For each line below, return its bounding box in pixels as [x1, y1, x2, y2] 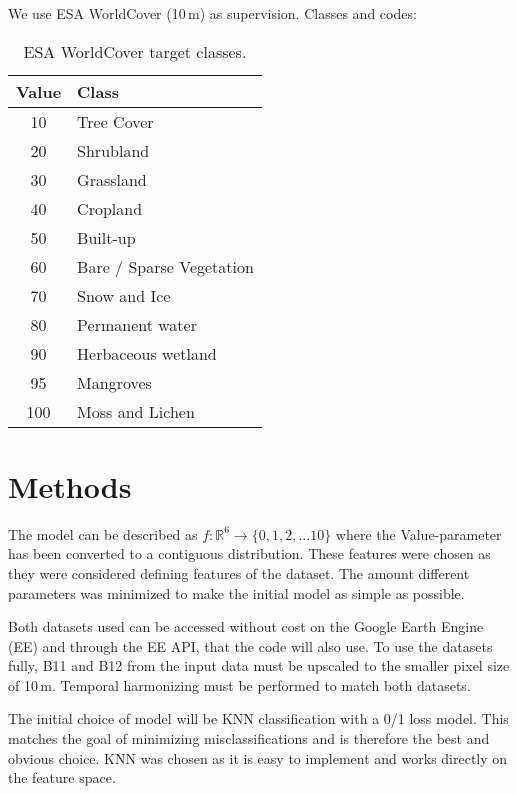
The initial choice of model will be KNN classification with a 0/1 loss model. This [8, 708, 509, 729]
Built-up [77, 225, 136, 249]
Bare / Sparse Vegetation [77, 254, 254, 278]
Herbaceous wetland [77, 341, 217, 365]
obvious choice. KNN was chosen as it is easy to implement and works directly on [8, 747, 508, 768]
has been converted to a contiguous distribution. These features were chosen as [8, 543, 491, 564]
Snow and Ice [77, 283, 171, 307]
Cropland [77, 196, 143, 220]
